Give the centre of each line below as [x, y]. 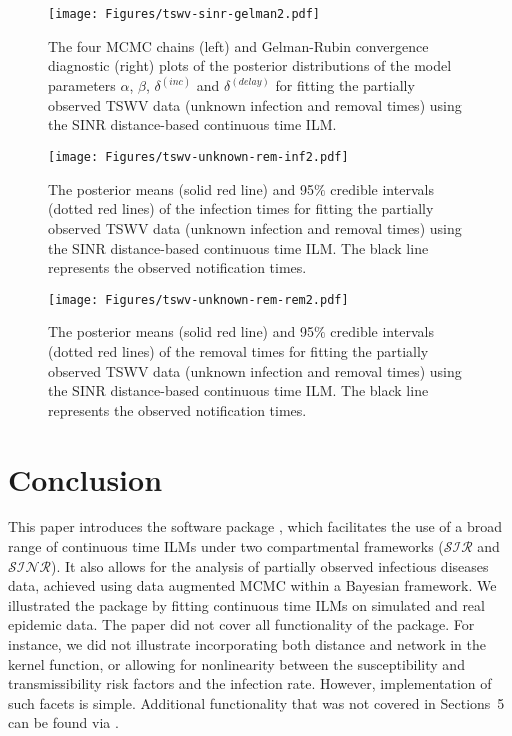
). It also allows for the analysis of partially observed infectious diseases [270, 565]
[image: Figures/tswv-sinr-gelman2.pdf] [184, 14]
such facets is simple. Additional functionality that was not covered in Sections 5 [256, 702]
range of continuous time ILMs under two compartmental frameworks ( [226, 546]
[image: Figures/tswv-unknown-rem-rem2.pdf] [198, 299]
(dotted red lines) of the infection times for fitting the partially [241, 208]
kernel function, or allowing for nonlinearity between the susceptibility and [236, 663]
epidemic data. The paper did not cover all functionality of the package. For [241, 624]
